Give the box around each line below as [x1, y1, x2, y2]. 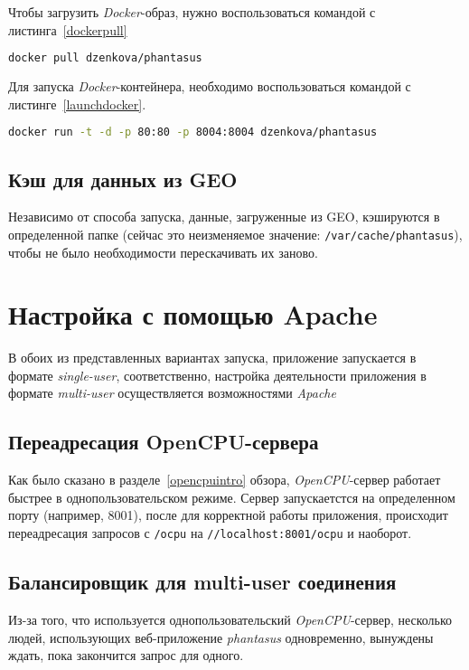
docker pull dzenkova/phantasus [8, 52, 202, 65]
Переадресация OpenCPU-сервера [8, 428, 319, 456]
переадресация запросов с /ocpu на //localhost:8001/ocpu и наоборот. [8, 524, 412, 543]
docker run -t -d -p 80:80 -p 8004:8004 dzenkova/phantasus [8, 126, 378, 139]
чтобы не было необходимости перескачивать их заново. [8, 242, 318, 261]
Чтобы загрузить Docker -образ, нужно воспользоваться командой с [8, 3, 376, 21]
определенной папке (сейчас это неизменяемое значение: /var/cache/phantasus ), [8, 224, 463, 243]
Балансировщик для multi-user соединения [8, 568, 397, 596]
